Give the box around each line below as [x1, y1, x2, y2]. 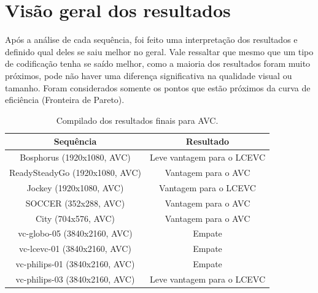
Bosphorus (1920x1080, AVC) [20, 151, 131, 164]
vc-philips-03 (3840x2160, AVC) [15, 272, 135, 285]
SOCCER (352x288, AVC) [25, 196, 125, 209]
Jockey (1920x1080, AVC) [26, 181, 124, 194]
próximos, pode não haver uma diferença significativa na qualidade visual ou [5, 69, 292, 82]
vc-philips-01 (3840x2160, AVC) [15, 257, 135, 270]
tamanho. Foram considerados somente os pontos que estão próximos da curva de [5, 81, 311, 94]
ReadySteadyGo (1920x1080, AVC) [9, 166, 141, 178]
